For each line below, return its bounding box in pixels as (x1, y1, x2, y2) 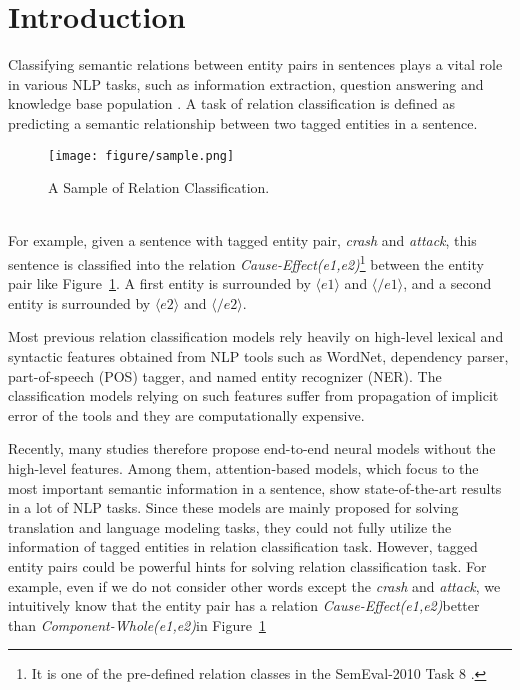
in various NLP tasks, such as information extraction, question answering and (8, 73, 484, 94)
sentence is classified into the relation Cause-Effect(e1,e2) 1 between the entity (8, 250, 484, 274)
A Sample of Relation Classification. (48, 177, 270, 198)
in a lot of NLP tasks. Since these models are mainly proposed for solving (8, 497, 459, 518)
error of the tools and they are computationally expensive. (8, 404, 365, 425)
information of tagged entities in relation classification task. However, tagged (8, 536, 478, 557)
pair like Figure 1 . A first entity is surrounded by (8, 273, 311, 294)
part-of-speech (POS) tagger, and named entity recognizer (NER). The (8, 365, 442, 386)
